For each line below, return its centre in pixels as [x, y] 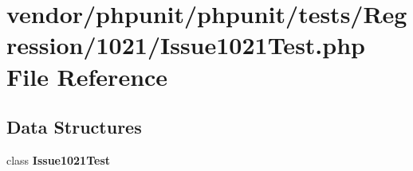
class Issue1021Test [59, 159]
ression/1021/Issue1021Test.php [186, 45]
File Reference [87, 76]
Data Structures [74, 127]
